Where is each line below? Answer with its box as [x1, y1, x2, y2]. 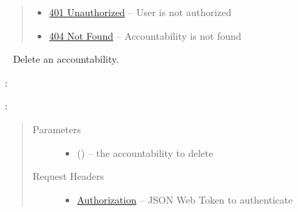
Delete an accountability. [13, 52, 119, 66]
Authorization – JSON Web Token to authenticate [77, 192, 293, 206]
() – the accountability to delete [77, 145, 214, 160]
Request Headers [32, 169, 105, 183]
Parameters [32, 121, 81, 136]
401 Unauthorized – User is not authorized [49, 5, 232, 19]
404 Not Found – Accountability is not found [49, 28, 241, 43]
